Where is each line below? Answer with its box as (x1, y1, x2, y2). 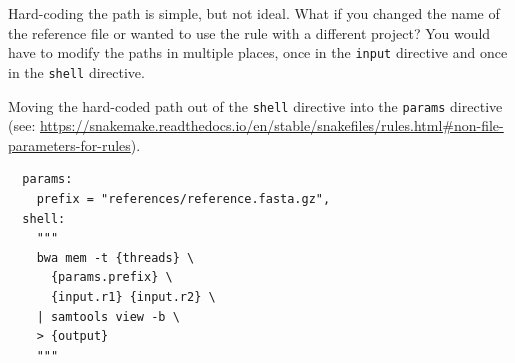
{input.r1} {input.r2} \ (50, 289, 216, 304)
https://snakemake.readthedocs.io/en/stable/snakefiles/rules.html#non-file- (39, 115, 504, 136)
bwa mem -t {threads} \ (36, 250, 195, 265)
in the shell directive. (8, 61, 145, 82)
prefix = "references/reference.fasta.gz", (36, 191, 331, 206)
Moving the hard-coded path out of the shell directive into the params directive (8, 95, 503, 116)
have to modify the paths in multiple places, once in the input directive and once (8, 42, 508, 63)
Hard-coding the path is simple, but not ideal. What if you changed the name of (8, 3, 500, 23)
